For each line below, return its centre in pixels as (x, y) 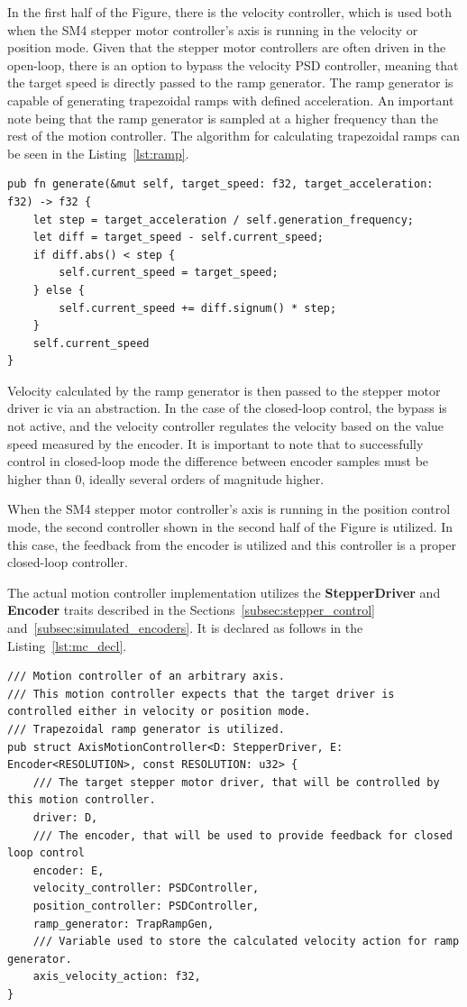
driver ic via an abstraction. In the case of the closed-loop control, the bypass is (227, 408)
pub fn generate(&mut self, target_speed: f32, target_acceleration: (220, 184)
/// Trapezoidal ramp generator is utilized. (146, 729)
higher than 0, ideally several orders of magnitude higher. (166, 478)
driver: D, (65, 817)
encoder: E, (69, 870)
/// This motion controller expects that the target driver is (201, 694)
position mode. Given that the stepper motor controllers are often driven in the (227, 47)
